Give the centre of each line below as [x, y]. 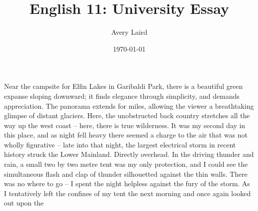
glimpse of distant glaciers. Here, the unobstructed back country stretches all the [127, 115]
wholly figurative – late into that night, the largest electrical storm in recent [120, 144]
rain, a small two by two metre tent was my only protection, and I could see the [126, 164]
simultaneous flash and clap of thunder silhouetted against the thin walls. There [126, 174]
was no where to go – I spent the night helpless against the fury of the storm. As [127, 183]
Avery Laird [129, 32]
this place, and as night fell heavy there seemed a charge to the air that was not [126, 135]
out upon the [24, 203]
